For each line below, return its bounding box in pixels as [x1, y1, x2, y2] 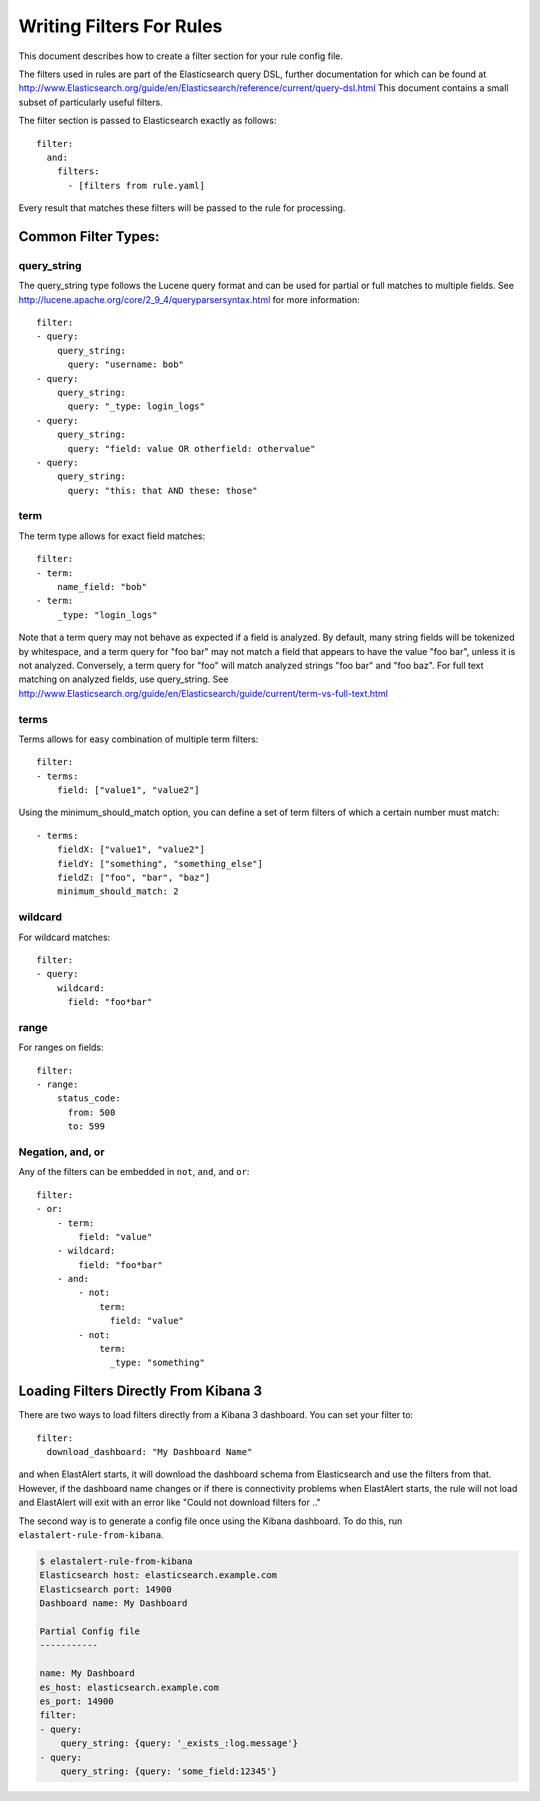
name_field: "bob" [56, 581, 148, 592]
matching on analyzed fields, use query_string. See [18, 673, 229, 685]
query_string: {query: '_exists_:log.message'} [60, 1738, 299, 1749]
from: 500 [67, 1106, 116, 1118]
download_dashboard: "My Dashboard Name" [46, 1446, 253, 1458]
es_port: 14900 [39, 1695, 114, 1707]
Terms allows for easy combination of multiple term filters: [18, 733, 259, 745]
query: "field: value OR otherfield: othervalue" [67, 443, 316, 454]
